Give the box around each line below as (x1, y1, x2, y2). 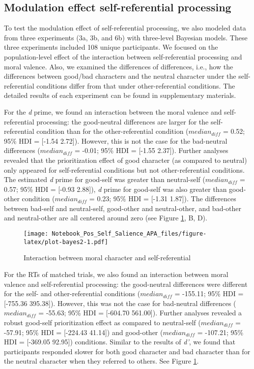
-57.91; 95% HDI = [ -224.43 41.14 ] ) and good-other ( (4, 327, 163, 337)
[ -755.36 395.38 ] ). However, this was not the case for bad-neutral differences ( (4, 298, 236, 308)
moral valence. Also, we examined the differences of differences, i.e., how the (4, 61, 233, 71)
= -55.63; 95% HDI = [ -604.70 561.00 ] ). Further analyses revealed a (38, 307, 242, 318)
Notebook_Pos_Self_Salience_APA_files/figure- (52, 230, 207, 238)
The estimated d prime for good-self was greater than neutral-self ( (4, 174, 205, 184)
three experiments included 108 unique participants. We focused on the (4, 42, 218, 52)
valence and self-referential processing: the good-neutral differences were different (4, 278, 248, 289)
